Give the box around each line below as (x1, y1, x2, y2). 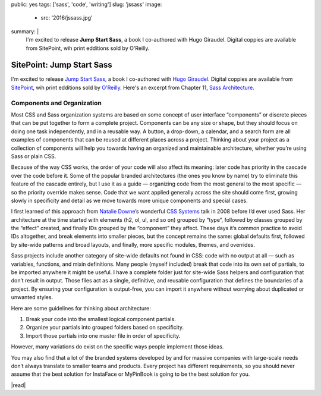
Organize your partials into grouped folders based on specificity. (26, 324, 184, 331)
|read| (11, 381, 26, 389)
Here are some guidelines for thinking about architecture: (11, 304, 152, 312)
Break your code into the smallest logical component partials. (26, 315, 176, 322)
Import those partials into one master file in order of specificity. (26, 332, 181, 339)
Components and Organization (11, 99, 102, 107)
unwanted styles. (11, 294, 53, 301)
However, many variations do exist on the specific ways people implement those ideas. (11, 343, 224, 350)
